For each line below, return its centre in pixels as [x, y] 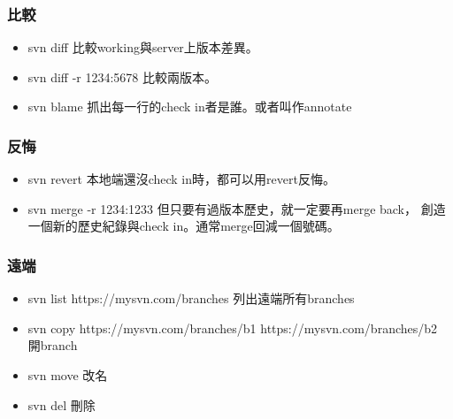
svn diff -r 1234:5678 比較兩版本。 [123, 76]
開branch [53, 345]
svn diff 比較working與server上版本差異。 [143, 47]
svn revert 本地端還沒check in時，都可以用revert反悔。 [181, 179]
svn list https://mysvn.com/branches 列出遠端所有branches [191, 298]
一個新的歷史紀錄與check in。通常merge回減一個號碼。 [184, 226]
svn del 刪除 [61, 404]
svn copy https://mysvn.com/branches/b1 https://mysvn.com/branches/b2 [233, 328]
